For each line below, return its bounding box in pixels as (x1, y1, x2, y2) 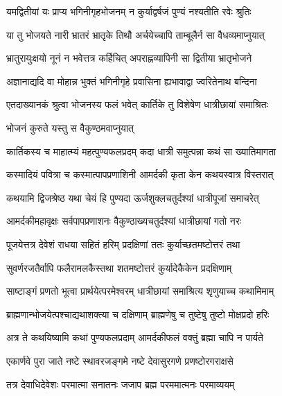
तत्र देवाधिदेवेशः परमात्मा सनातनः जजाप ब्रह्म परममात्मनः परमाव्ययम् (6, 377, 235, 391)
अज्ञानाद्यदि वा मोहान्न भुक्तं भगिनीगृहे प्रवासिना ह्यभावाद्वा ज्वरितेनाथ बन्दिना (6, 74, 257, 88)
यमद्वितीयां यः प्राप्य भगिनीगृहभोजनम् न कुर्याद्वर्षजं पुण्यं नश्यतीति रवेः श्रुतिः (6, 4, 252, 18)
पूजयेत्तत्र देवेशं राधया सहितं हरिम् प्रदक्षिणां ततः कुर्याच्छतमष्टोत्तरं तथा (6, 236, 240, 251)
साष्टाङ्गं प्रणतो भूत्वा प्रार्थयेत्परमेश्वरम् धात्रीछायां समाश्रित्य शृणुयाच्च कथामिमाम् (6, 284, 274, 298)
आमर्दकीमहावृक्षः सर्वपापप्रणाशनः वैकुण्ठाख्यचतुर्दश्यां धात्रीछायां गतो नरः (6, 214, 242, 228)
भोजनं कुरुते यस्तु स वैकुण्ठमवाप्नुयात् (6, 120, 134, 135)
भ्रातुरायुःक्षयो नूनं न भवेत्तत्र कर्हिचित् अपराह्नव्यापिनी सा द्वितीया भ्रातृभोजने (6, 51, 252, 65)
